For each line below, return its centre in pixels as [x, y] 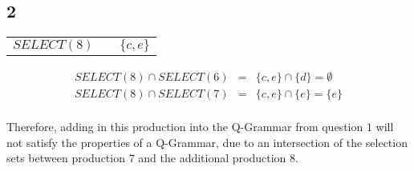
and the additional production [212, 158]
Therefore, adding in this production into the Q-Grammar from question [185, 127]
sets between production [66, 158]
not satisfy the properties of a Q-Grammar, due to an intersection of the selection [207, 142]
